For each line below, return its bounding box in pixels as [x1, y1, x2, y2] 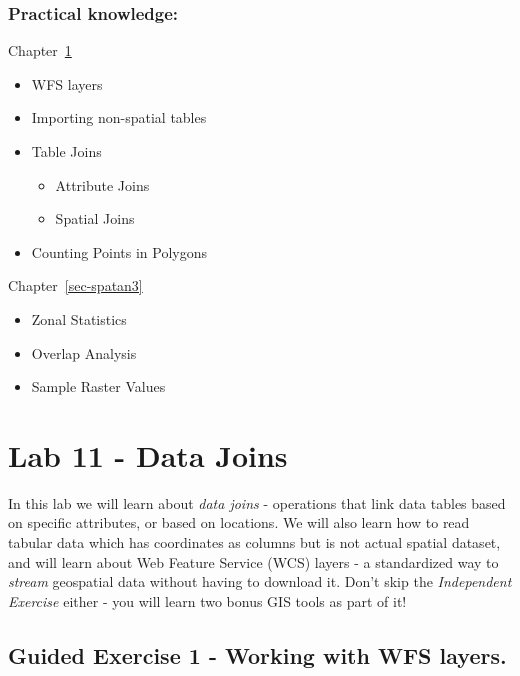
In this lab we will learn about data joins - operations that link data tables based [8, 492, 506, 513]
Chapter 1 [8, 40, 72, 61]
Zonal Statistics [31, 308, 127, 329]
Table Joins [31, 141, 102, 161]
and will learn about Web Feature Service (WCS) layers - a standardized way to [8, 551, 499, 572]
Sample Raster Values [31, 376, 166, 397]
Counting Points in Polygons [31, 241, 207, 262]
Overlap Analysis [31, 342, 137, 363]
